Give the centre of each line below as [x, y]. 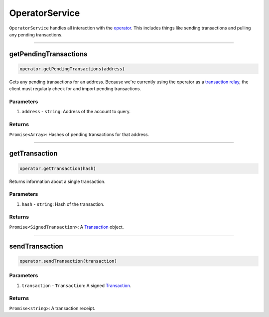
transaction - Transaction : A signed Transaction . [76, 285]
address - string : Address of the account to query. [76, 112]
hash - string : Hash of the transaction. [63, 204]
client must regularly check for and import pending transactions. [75, 89]
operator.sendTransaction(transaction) [68, 261]
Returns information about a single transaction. [57, 181]
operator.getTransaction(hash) [58, 168]
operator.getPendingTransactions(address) [72, 69]
